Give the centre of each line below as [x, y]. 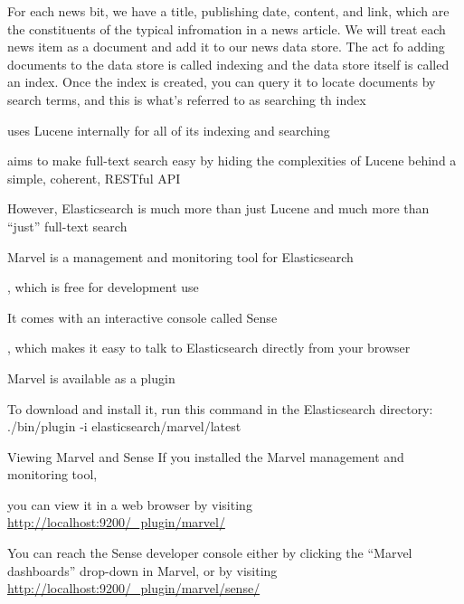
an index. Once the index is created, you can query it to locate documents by [222, 82]
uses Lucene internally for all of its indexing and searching [169, 130]
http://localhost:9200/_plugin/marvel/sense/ [134, 588]
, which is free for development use [103, 287]
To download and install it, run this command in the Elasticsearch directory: [220, 408]
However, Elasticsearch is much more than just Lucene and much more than [218, 208]
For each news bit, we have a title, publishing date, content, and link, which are [228, 11]
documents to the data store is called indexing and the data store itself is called [228, 64]
